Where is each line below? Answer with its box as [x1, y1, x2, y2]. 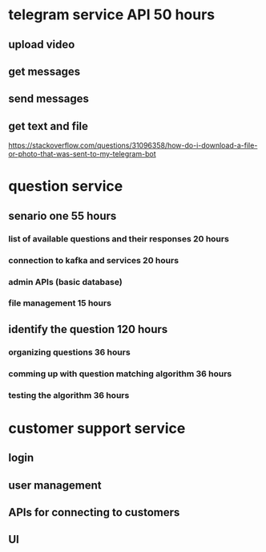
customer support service [8, 419, 186, 437]
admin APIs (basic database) [8, 276, 123, 287]
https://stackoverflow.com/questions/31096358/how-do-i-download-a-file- [8, 140, 258, 150]
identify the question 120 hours [8, 323, 168, 336]
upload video [8, 38, 75, 51]
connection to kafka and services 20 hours [8, 254, 179, 266]
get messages [8, 64, 81, 78]
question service [8, 177, 123, 196]
